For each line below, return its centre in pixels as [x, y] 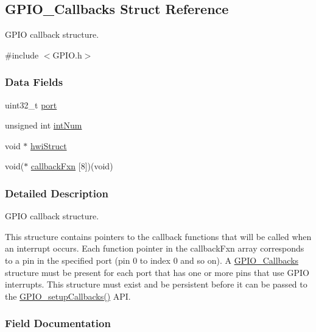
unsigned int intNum [44, 125]
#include [22, 55]
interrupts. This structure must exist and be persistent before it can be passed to [156, 284]
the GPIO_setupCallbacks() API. [68, 296]
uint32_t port [31, 104]
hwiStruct [49, 145]
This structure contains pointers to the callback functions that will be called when [158, 236]
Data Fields [34, 82]
